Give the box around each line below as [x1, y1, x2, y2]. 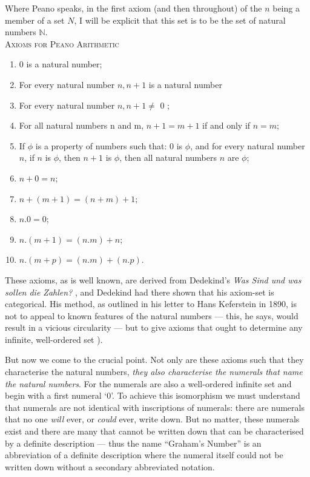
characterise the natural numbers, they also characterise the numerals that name [5, 365, 303, 378]
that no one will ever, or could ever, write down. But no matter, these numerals [5, 413, 300, 425]
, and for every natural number [190, 139, 305, 152]
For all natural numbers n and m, [19, 119, 144, 132]
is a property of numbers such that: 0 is [35, 139, 183, 152]
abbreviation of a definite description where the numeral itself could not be [5, 448, 283, 461]
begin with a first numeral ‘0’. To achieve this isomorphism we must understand [5, 389, 300, 402]
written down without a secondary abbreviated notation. [5, 460, 215, 473]
